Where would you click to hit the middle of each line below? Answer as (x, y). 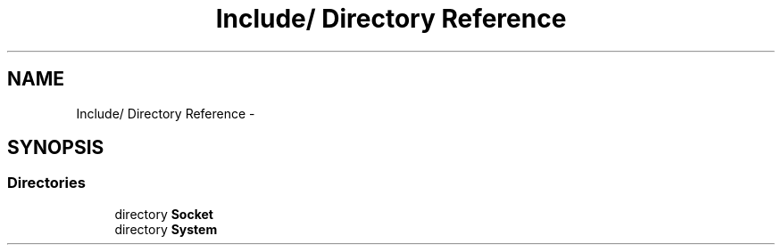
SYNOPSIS (56, 148)
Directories (46, 183)
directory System (166, 229)
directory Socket (164, 214)
